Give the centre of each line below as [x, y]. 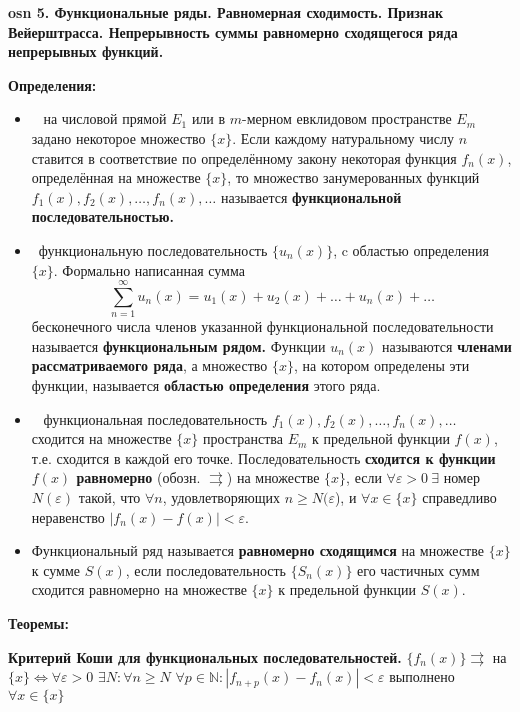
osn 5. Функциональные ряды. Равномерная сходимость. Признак [225, 12]
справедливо [459, 497]
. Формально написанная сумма [149, 269]
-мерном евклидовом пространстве [347, 118]
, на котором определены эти [381, 365]
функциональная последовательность [155, 418]
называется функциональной [311, 196]
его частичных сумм [418, 569]
